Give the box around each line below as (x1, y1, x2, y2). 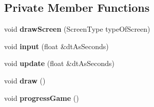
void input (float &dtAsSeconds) (4, 40, 109, 51)
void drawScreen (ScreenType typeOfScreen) (4, 24, 150, 34)
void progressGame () (4, 92, 79, 103)
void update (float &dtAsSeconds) (4, 58, 114, 69)
